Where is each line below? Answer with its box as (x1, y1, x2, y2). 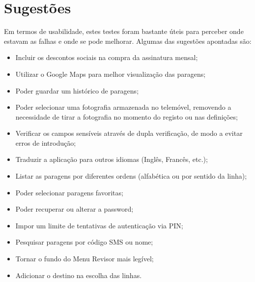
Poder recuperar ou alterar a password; (15, 204, 134, 214)
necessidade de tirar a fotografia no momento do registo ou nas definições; (15, 111, 238, 122)
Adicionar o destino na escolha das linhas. (15, 270, 142, 280)
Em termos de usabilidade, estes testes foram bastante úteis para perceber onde (4, 26, 244, 36)
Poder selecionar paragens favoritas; (15, 187, 123, 197)
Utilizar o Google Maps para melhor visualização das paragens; (15, 68, 206, 79)
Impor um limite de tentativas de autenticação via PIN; (15, 220, 183, 230)
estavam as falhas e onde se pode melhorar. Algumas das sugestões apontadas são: (4, 35, 252, 46)
